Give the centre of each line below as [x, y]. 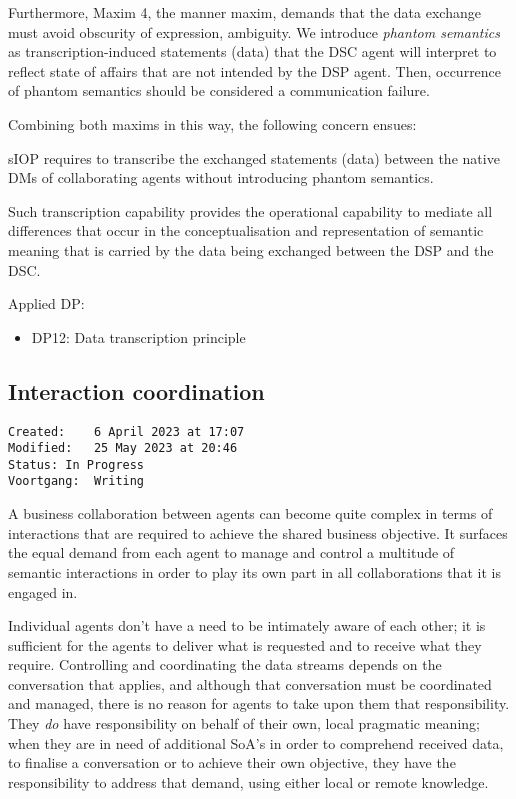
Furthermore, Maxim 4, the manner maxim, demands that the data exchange [244, 12]
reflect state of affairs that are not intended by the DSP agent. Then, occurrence [255, 70]
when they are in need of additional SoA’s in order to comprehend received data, [256, 742]
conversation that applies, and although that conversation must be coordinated [250, 683]
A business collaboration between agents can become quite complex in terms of [250, 513]
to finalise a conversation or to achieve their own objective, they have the [232, 762]
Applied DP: [46, 303]
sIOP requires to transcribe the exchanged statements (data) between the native [254, 157]
